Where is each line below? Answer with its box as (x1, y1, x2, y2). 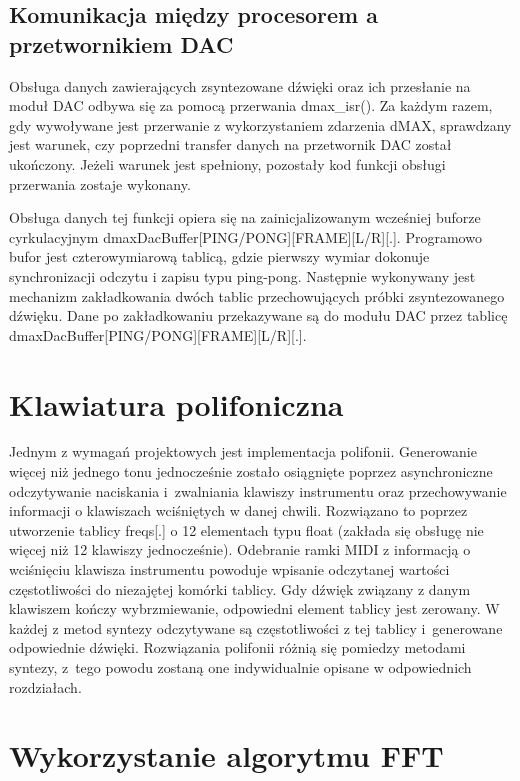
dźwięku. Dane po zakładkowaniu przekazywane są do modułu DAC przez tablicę (9, 305, 508, 326)
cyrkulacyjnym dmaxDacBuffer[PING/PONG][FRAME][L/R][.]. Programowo (9, 226, 482, 247)
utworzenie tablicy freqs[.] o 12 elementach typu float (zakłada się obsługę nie (9, 519, 484, 540)
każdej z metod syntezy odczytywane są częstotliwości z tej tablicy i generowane (9, 617, 503, 638)
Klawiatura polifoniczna (9, 383, 344, 424)
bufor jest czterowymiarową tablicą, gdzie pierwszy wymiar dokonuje (9, 246, 430, 267)
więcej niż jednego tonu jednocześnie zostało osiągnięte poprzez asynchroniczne (9, 461, 493, 482)
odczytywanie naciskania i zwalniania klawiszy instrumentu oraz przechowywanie (9, 480, 507, 501)
